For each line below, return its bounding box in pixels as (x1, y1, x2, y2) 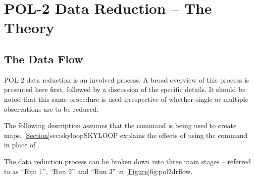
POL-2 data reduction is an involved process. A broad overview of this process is (4, 74, 249, 85)
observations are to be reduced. (4, 103, 99, 114)
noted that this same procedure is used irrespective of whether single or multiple (4, 93, 249, 104)
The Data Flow (4, 51, 83, 66)
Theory (4, 17, 54, 38)
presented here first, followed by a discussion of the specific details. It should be (4, 84, 246, 94)
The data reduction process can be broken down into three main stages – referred (4, 156, 251, 166)
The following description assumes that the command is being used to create (4, 120, 237, 131)
